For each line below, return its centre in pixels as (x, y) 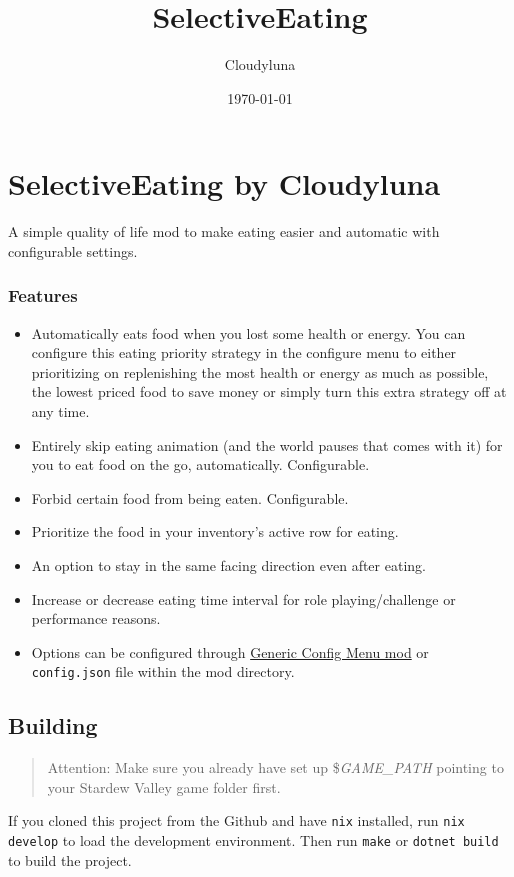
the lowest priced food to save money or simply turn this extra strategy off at (269, 391)
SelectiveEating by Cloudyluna (224, 183)
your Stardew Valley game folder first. (164, 786)
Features (43, 295)
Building (53, 725)
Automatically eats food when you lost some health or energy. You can (248, 332)
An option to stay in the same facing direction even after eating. (228, 565)
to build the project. (70, 859)
